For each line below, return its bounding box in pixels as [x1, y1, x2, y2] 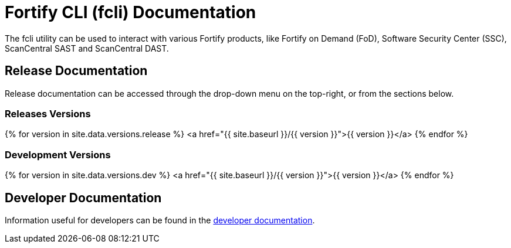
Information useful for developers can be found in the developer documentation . [5, 215, 315, 225]
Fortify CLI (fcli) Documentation [5, 2, 256, 22]
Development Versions [5, 148, 111, 161]
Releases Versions [5, 107, 91, 120]
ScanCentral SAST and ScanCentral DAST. [5, 43, 169, 53]
